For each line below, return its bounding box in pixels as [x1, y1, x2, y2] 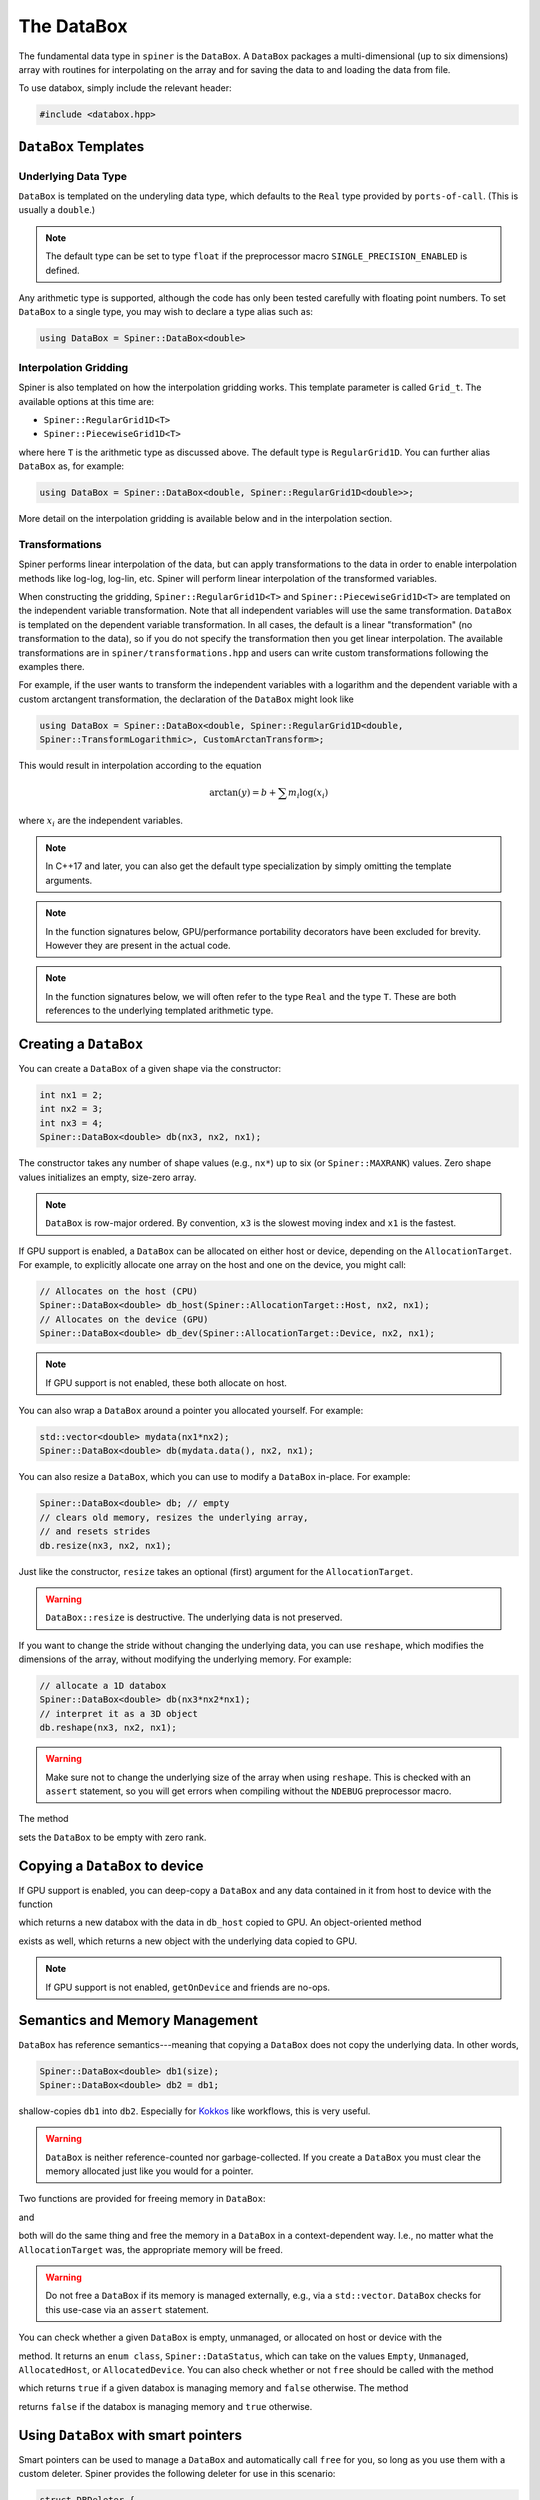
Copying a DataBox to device [18, 1857, 204, 1874]
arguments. [45, 874, 93, 886]
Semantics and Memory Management [18, 2012, 259, 2029]
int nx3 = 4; [39, 1117, 104, 1129]
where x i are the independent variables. [18, 814, 184, 829]
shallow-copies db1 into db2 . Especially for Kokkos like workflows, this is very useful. [18, 2105, 371, 2117]
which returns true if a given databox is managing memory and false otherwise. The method [18, 2382, 409, 2394]
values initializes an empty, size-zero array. [18, 1171, 197, 1183]
